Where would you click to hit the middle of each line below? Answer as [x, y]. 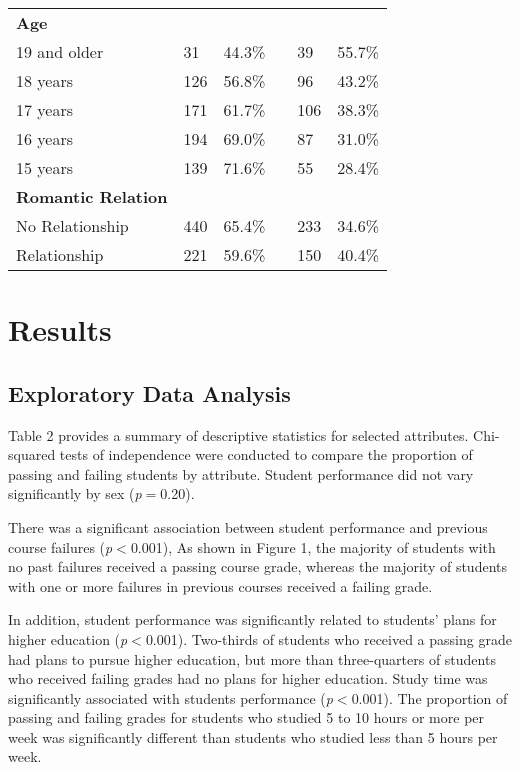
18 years [45, 80]
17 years [45, 109]
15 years [45, 167]
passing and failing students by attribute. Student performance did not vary [241, 473]
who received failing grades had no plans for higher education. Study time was [248, 678]
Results [60, 329]
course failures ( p [60, 546]
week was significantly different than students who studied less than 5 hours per [253, 736]
